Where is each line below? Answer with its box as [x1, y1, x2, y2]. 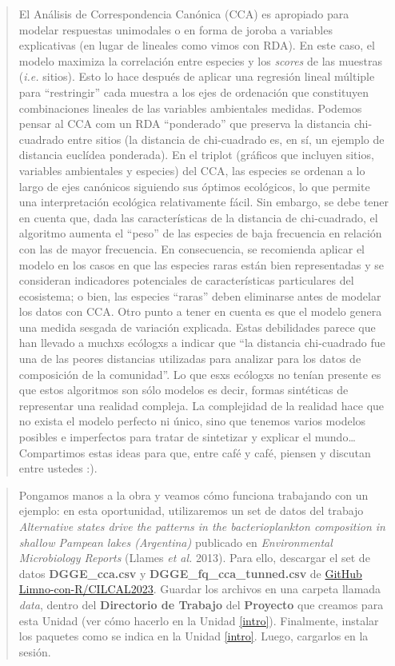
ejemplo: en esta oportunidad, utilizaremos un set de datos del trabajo [18, 502, 364, 519]
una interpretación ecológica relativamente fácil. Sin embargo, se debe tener [18, 193, 389, 210]
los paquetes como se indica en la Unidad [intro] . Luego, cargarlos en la [18, 628, 369, 644]
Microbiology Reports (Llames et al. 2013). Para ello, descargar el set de [18, 549, 370, 566]
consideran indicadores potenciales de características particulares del [18, 272, 354, 289]
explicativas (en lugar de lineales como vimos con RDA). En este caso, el [18, 37, 375, 54]
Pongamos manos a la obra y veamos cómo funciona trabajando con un [18, 486, 369, 503]
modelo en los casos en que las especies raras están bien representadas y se [18, 256, 385, 273]
